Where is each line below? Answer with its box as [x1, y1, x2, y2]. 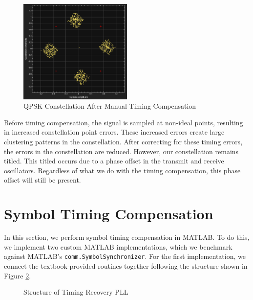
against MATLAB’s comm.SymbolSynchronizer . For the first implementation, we [4, 251, 246, 261]
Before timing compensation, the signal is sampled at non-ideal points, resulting [4, 117, 243, 127]
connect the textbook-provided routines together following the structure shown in [4, 261, 248, 271]
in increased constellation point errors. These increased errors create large [4, 127, 225, 137]
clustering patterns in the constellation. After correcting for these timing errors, [4, 137, 243, 147]
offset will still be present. [4, 175, 81, 185]
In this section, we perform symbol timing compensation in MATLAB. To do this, [4, 232, 250, 242]
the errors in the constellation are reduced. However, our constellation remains [4, 146, 239, 156]
